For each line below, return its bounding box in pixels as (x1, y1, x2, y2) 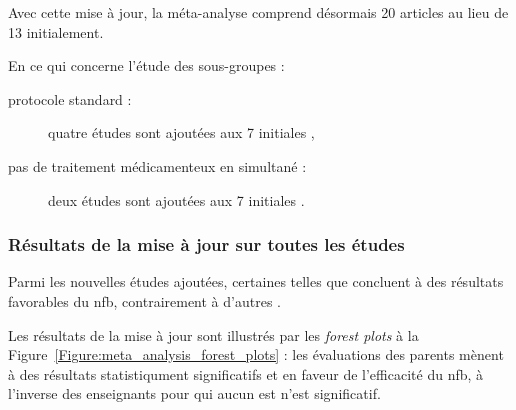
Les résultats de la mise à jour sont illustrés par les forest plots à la (8, 324, 419, 345)
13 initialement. (8, 21, 104, 42)
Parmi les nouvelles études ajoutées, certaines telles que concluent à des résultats (8, 271, 504, 292)
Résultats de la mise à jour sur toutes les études (8, 232, 405, 257)
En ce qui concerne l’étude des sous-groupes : (8, 55, 285, 76)
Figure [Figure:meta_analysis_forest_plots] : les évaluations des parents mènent (8, 344, 504, 365)
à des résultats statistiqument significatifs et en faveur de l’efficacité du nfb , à (8, 363, 484, 384)
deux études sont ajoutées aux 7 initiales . (48, 189, 305, 210)
